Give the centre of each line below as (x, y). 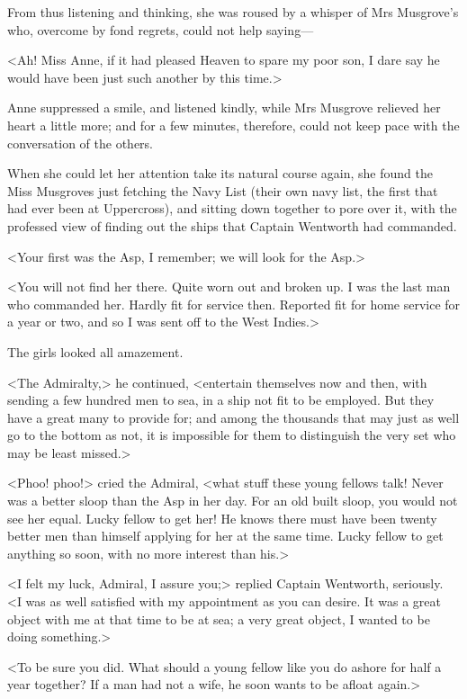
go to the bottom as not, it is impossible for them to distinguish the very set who (232, 435)
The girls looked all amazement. (95, 351)
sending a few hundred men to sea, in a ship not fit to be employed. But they (221, 400)
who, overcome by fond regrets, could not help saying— (161, 29)
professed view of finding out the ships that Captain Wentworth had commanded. (232, 225)
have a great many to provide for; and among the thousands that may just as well (233, 417)
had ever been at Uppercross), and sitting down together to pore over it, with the (232, 208)
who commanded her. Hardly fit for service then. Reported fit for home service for (234, 304)
